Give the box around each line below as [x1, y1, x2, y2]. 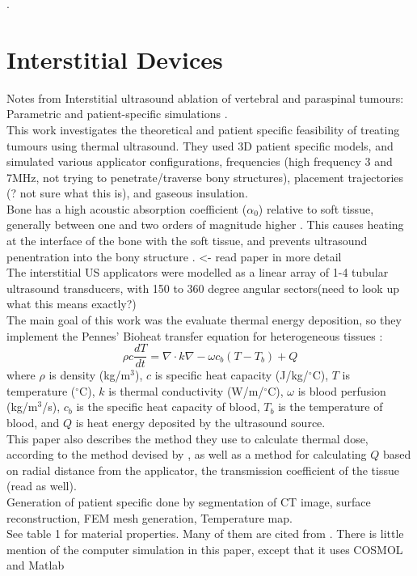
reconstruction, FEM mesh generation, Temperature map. [6, 509, 293, 526]
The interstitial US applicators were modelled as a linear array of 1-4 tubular [6, 264, 389, 281]
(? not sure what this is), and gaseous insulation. [6, 184, 248, 201]
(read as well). [6, 477, 77, 494]
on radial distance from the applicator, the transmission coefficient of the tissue [6, 461, 399, 478]
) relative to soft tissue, [258, 200, 374, 217]
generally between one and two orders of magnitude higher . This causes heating [6, 216, 404, 233]
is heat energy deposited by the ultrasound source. [75, 414, 326, 431]
